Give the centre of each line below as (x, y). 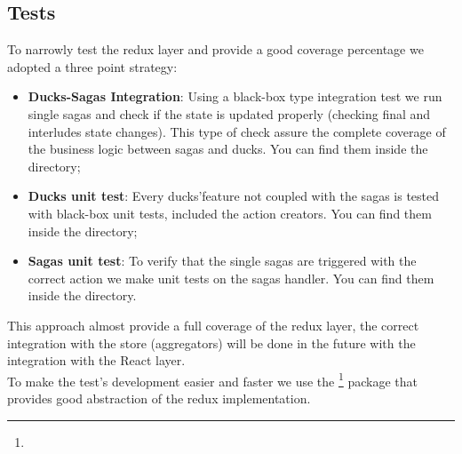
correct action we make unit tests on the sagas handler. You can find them (231, 278)
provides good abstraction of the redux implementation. (159, 398)
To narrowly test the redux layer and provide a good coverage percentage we (215, 49)
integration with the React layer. (96, 360)
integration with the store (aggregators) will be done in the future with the (211, 342)
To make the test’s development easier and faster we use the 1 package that (212, 379)
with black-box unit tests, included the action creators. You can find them (230, 213)
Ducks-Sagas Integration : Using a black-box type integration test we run (235, 96)
